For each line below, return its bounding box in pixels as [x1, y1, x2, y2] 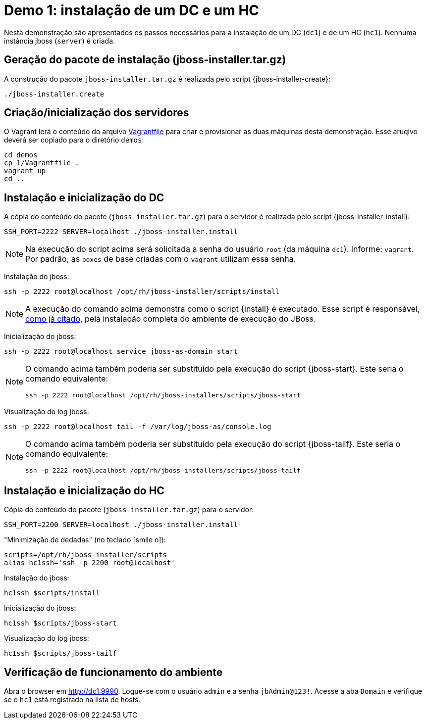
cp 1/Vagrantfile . [4, 159, 79, 167]
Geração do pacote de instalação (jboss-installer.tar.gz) [4, 53, 286, 66]
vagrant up [4, 167, 46, 175]
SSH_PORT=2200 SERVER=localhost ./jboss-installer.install [4, 521, 238, 529]
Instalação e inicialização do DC [4, 191, 164, 204]
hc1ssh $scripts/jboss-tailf [4, 649, 117, 658]
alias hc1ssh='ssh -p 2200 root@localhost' [4, 559, 175, 567]
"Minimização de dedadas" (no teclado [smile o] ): [4, 535, 166, 544]
